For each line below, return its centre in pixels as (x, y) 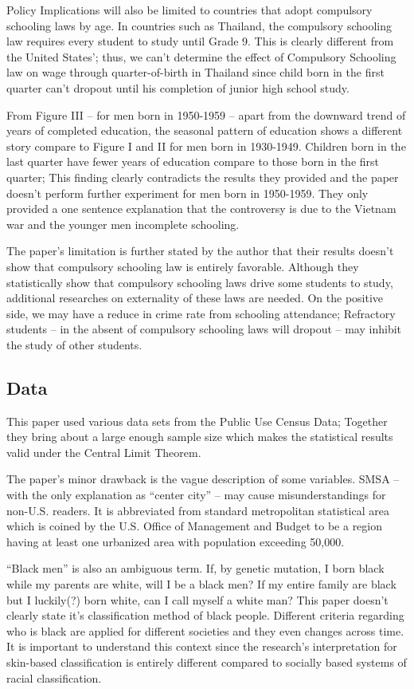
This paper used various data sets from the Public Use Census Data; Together (197, 421)
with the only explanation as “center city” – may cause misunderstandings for (196, 495)
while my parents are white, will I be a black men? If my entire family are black (201, 584)
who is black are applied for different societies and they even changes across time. (205, 630)
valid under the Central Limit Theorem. (104, 452)
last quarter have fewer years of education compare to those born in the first (193, 161)
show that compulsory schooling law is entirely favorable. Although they (183, 266)
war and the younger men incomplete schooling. (123, 224)
